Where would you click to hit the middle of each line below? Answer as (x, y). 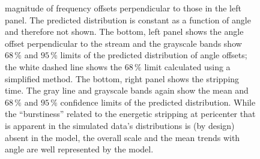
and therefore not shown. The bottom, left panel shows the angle (124, 31)
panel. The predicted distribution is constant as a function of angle (128, 19)
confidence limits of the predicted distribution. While (158, 102)
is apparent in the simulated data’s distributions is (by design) (120, 125)
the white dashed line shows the (64, 66)
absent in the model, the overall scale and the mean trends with (122, 137)
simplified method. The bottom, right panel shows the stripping (122, 78)
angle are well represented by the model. (79, 149)
